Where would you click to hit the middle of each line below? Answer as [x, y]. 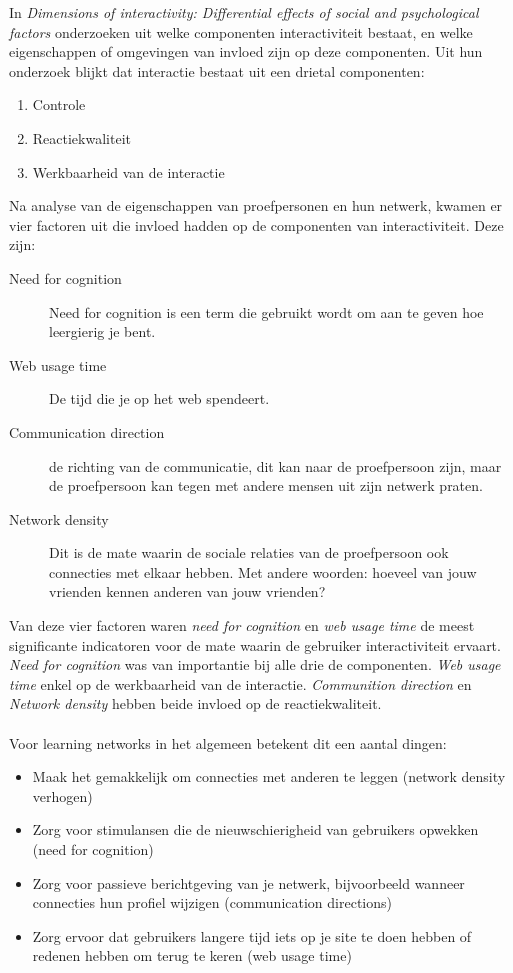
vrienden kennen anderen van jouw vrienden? [187, 591]
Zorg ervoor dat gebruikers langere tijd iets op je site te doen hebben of [252, 935]
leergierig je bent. [102, 331]
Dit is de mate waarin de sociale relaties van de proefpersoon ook [249, 552]
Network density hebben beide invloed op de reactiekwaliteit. [195, 703]
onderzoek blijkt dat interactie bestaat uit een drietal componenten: [217, 70]
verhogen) [62, 795]
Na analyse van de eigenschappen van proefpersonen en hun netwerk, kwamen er [256, 205]
